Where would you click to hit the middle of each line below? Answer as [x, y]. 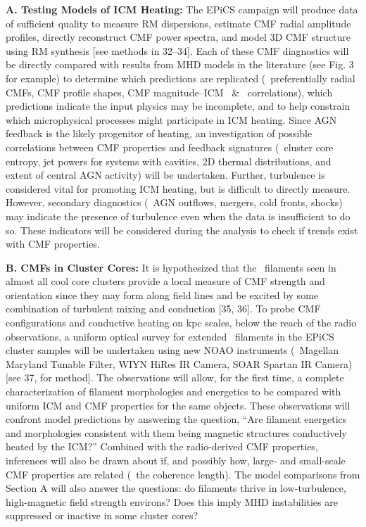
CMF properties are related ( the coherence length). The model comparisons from [183, 474]
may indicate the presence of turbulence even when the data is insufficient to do [178, 216]
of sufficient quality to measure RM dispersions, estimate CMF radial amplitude [178, 23]
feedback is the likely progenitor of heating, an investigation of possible [159, 133]
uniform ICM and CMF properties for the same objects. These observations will [178, 405]
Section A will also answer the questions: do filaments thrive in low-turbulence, [176, 488]
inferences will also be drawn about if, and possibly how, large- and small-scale [176, 460]
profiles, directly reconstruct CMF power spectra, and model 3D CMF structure [178, 37]
